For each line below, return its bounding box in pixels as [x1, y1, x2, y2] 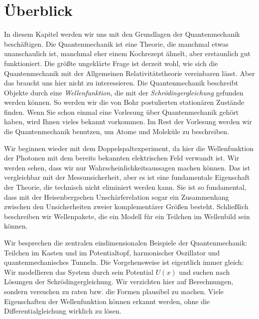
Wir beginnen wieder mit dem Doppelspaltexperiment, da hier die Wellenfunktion [4, 143, 254, 153]
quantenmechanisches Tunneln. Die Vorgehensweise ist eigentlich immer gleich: [4, 257, 244, 267]
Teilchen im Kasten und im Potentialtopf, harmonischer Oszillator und [4, 247, 220, 257]
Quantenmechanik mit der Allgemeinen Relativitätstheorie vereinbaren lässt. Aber [4, 68, 255, 78]
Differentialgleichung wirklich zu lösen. [4, 306, 122, 316]
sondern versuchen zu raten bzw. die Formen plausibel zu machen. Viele [4, 286, 224, 296]
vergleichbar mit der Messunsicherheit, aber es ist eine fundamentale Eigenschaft [4, 172, 250, 182]
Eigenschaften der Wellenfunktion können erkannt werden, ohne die [4, 296, 210, 306]
